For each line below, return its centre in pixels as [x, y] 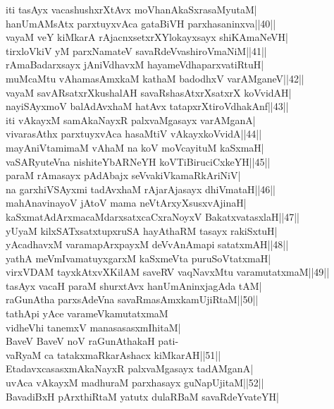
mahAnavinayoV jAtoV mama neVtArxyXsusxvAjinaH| [126, 203]
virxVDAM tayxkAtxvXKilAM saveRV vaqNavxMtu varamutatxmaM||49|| [168, 272]
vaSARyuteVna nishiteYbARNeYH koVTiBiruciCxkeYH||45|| [138, 161]
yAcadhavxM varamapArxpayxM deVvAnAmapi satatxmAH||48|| [147, 244]
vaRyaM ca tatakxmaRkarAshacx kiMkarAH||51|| [113, 354]
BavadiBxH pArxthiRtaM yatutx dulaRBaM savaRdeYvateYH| [142, 396]
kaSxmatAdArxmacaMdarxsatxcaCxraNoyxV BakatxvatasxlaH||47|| [153, 216]
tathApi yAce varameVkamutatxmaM [87, 313]
